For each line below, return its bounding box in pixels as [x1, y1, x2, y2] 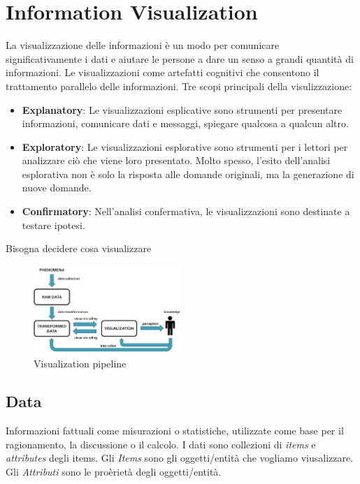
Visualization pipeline [34, 356, 127, 371]
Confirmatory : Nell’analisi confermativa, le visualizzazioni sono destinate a [22, 204, 350, 219]
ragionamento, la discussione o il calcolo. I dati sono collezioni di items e [6, 437, 316, 451]
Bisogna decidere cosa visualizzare [6, 241, 152, 256]
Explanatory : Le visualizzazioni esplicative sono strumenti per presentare [22, 102, 343, 117]
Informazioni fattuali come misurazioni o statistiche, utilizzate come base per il [6, 423, 344, 438]
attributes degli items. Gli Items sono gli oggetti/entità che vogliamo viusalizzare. [6, 450, 354, 465]
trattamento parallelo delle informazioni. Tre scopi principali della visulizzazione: [6, 78, 352, 93]
